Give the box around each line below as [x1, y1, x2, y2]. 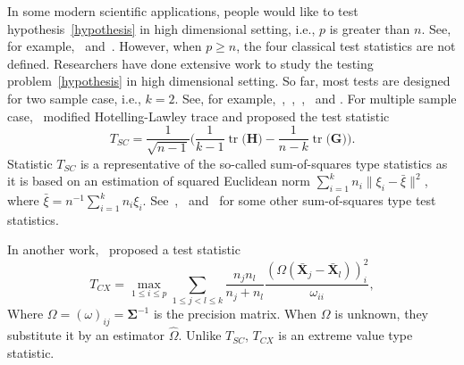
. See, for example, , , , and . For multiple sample [174, 88, 457, 107]
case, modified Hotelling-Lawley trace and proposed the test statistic [7, 106, 390, 125]
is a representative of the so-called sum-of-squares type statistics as [80, 153, 448, 172]
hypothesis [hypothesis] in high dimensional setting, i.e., [7, 19, 316, 37]
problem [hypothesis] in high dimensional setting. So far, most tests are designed [7, 71, 451, 90]
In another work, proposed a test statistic [7, 240, 240, 259]
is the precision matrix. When [153, 304, 317, 323]
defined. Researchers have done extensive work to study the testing [7, 54, 374, 72]
